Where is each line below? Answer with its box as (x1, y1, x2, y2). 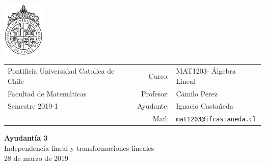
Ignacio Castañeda (176, 101, 233, 111)
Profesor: (141, 88, 169, 98)
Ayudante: (137, 101, 169, 111)
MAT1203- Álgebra (176, 65, 236, 76)
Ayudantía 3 (4, 133, 48, 143)
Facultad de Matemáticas (8, 88, 87, 98)
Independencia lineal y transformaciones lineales (4, 143, 154, 153)
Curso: (148, 70, 169, 81)
